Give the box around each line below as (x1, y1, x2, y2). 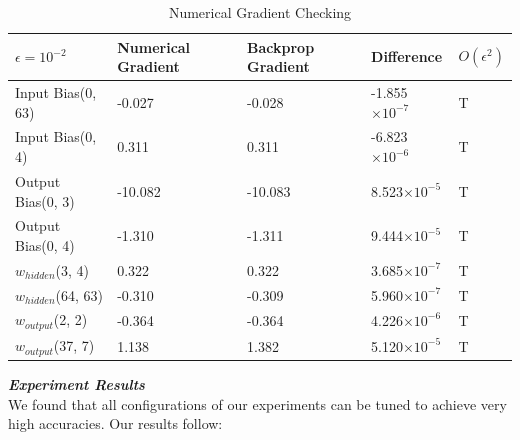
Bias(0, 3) (15, 190, 75, 211)
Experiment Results (8, 374, 145, 395)
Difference (371, 46, 443, 67)
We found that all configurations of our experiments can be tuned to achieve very (8, 393, 507, 414)
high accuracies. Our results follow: (8, 413, 223, 434)
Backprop (247, 36, 315, 57)
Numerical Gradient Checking (168, 2, 352, 22)
